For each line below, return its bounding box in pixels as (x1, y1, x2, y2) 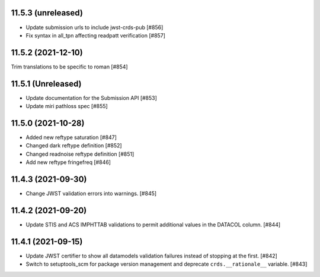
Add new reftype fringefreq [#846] (25, 159, 111, 166)
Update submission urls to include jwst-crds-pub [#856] (25, 24, 164, 31)
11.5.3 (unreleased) (11, 8, 83, 18)
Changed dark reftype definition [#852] (25, 142, 122, 149)
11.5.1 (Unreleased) (11, 78, 82, 89)
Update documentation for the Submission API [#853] (25, 94, 157, 101)
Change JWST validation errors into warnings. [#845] (25, 190, 157, 197)
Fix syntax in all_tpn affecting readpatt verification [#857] (25, 32, 166, 39)
